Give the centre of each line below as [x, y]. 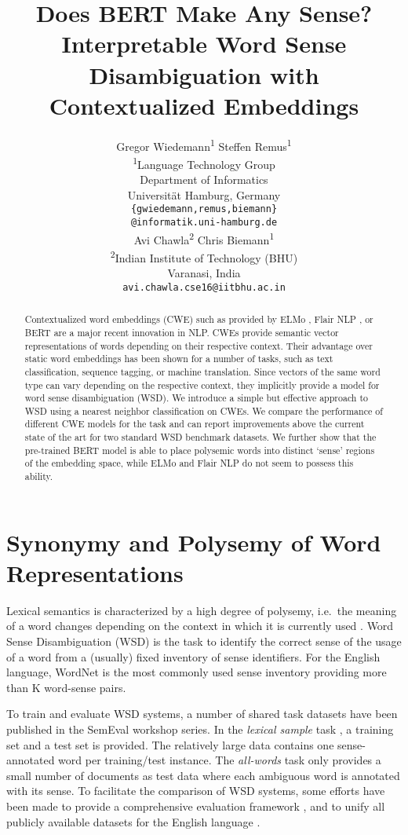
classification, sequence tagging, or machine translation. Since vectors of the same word [202, 371]
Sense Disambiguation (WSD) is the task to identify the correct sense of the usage [204, 641]
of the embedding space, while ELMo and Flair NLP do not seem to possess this [189, 463]
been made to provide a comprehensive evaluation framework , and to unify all [196, 806]
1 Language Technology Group [204, 163]
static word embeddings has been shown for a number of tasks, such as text [179, 359]
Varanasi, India [204, 273]
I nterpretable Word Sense [204, 44]
